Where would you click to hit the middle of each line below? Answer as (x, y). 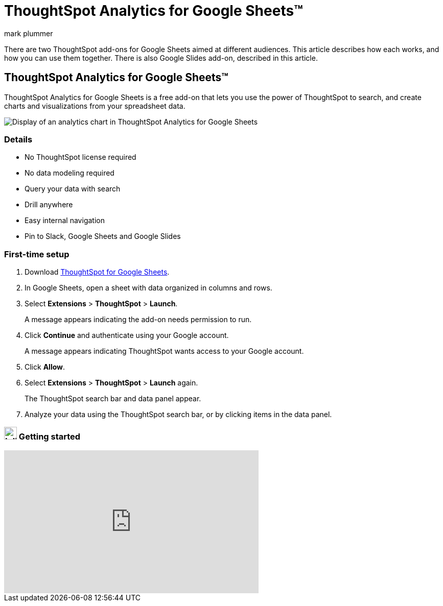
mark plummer (29, 33)
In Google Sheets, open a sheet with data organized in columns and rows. (148, 288)
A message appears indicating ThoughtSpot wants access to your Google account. (164, 351)
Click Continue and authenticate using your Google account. (127, 335)
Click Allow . (45, 367)
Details (18, 139)
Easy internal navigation (65, 221)
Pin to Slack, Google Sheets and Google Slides (103, 236)
